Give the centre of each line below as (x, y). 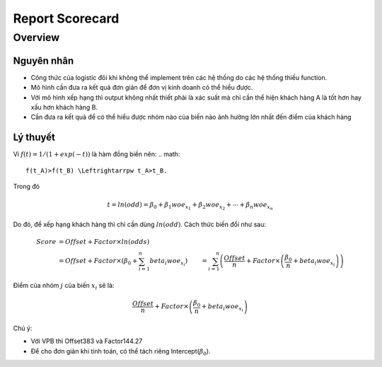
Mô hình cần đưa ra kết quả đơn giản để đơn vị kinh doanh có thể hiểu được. (142, 88)
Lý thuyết (34, 138)
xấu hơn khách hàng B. (64, 107)
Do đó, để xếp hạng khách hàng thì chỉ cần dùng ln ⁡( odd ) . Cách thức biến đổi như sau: (140, 225)
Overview (36, 37)
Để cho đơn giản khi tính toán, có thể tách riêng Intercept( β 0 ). (121, 352)
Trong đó (27, 186)
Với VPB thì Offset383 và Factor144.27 (87, 341)
